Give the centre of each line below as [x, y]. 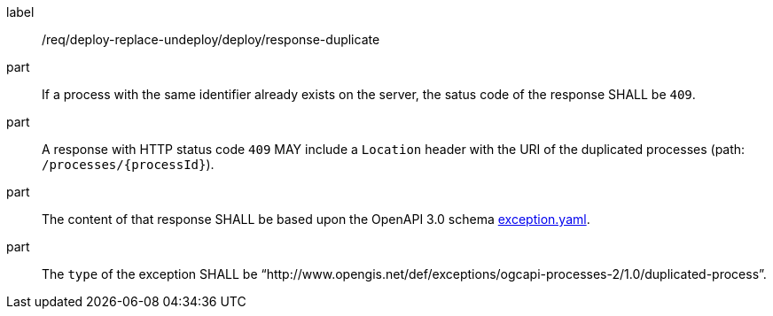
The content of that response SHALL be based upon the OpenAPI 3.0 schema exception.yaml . [316, 219]
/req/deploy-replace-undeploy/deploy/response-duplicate [211, 39]
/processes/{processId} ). [128, 164]
